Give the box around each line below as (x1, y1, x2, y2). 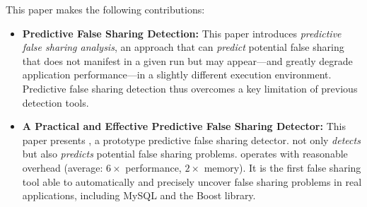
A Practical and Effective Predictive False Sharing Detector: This (22, 119, 346, 134)
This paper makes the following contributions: (6, 2, 205, 16)
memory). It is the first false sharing (204, 160, 361, 175)
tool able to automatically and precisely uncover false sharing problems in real (22, 174, 362, 189)
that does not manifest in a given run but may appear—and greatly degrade (22, 53, 353, 68)
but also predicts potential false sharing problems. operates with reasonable (22, 146, 348, 161)
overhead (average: (22, 160, 103, 175)
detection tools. (22, 95, 89, 110)
